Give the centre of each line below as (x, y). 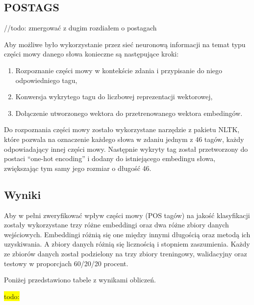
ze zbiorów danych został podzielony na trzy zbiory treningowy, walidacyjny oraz (126, 253)
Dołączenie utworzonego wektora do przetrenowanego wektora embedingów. (129, 113)
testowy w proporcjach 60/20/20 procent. (66, 263)
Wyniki (23, 194)
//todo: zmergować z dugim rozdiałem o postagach (80, 28)
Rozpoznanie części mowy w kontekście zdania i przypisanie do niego (119, 70)
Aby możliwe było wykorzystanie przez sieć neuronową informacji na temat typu (125, 44)
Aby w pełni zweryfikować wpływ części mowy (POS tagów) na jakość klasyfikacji (127, 215)
